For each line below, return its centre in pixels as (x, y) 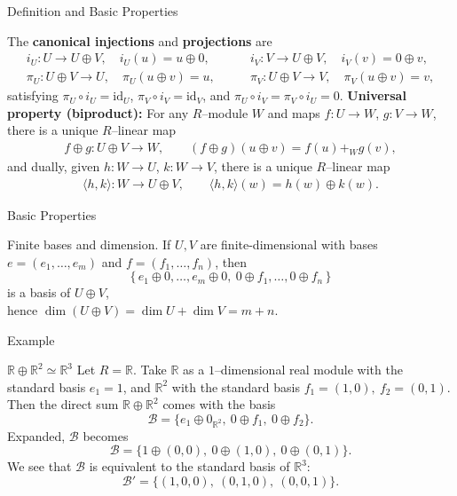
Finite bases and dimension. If (89, 244)
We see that (39, 466)
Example (31, 339)
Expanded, (36, 435)
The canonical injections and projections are (140, 40)
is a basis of (39, 292)
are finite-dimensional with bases (289, 244)
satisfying (33, 95)
